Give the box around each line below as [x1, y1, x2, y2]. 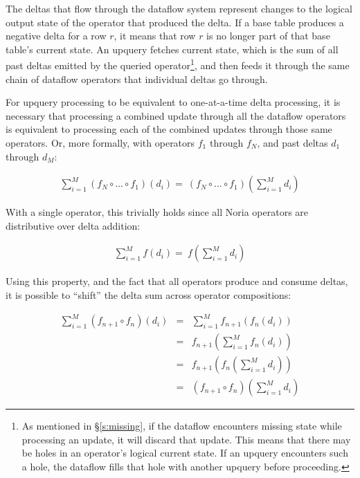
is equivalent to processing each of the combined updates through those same [6, 122, 332, 136]
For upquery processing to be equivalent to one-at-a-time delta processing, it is [6, 95, 341, 109]
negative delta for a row [6, 28, 107, 43]
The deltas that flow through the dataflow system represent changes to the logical [6, 1, 352, 15]
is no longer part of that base [206, 28, 330, 43]
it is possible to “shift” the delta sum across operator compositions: [6, 288, 291, 302]
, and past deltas [257, 136, 328, 149]
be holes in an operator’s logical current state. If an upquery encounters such [21, 445, 348, 460]
